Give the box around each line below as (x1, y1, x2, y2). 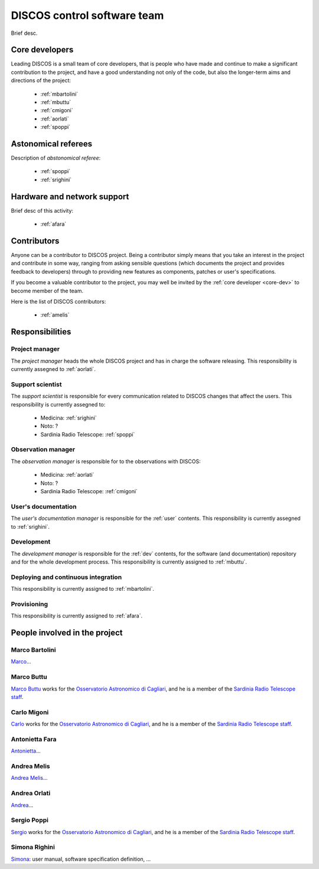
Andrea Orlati (11, 789, 51, 798)
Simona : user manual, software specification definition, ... (11, 855, 151, 863)
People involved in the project (11, 628, 123, 638)
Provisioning (11, 600, 48, 608)
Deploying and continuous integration (11, 573, 122, 581)
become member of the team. (11, 287, 84, 294)
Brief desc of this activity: (11, 207, 74, 214)
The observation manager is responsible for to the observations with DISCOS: (11, 458, 201, 465)
